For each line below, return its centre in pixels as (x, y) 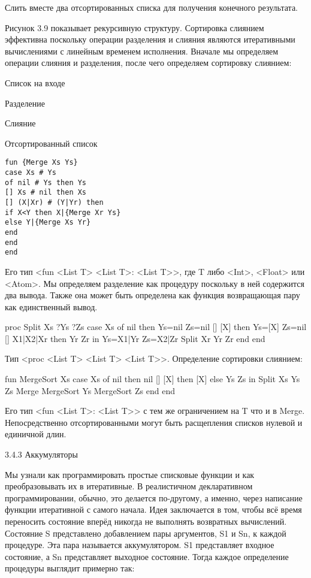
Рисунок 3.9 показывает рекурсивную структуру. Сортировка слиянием (135, 27)
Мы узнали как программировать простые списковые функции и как (130, 474)
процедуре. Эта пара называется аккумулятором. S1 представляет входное (140, 545)
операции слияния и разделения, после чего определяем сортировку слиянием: (148, 63)
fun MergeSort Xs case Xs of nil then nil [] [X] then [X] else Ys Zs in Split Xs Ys (153, 379)
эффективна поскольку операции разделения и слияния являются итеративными (150, 39)
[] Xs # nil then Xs (46, 193)
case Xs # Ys (31, 173)
